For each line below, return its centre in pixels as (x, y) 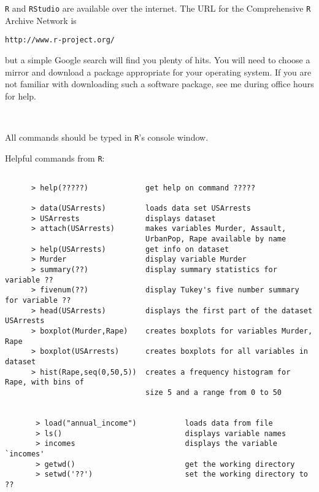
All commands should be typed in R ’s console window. (107, 137)
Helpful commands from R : (55, 158)
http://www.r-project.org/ (60, 40)
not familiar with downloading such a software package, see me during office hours (159, 84)
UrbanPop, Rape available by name (216, 239)
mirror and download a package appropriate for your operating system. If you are (158, 72)
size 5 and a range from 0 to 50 (214, 392)
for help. (21, 96)
